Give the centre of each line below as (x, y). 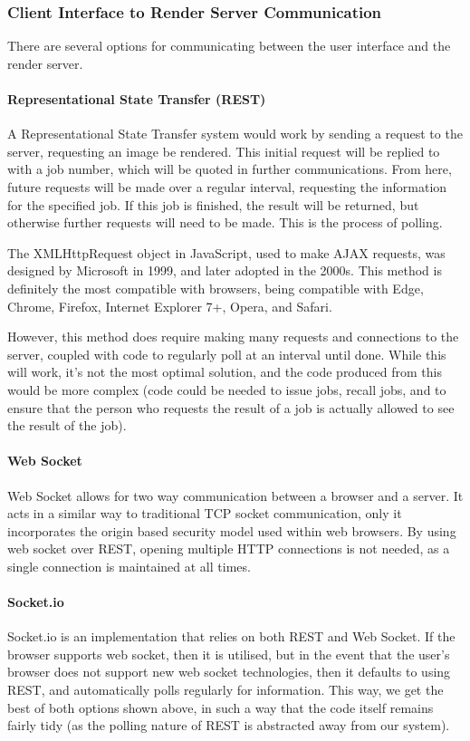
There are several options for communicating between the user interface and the (229, 46)
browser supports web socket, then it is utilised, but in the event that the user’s (229, 654)
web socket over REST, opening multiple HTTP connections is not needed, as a (229, 549)
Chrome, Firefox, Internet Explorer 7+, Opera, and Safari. (170, 306)
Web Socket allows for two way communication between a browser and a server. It (235, 495)
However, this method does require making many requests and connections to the (233, 337)
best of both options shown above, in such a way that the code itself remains (221, 707)
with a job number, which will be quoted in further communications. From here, (230, 169)
